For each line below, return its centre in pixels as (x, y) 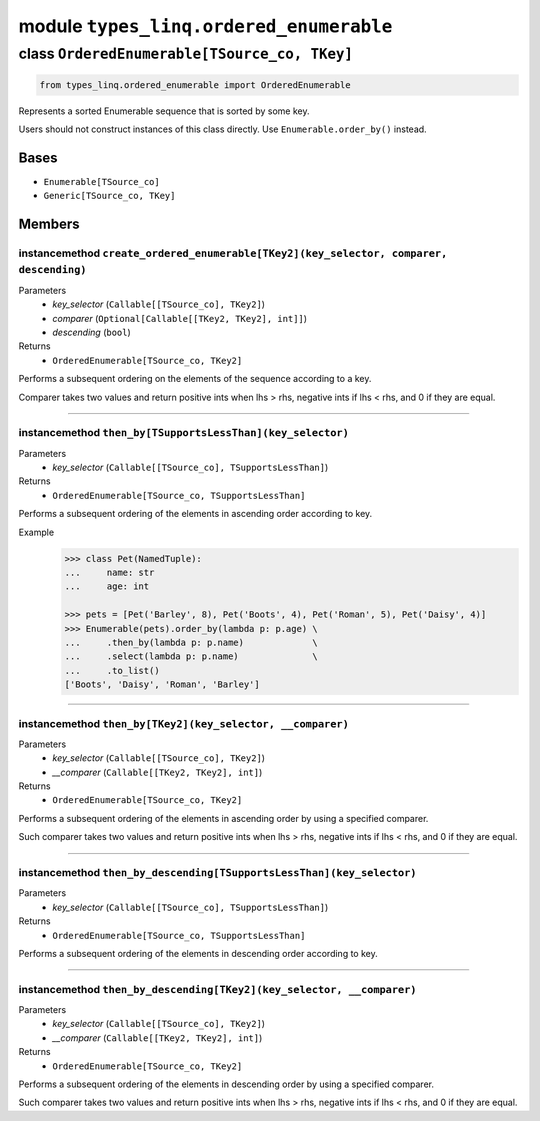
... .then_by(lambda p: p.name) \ (191, 642)
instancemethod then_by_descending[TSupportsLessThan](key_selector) (217, 872)
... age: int (107, 586)
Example (36, 532)
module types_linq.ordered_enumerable (205, 26)
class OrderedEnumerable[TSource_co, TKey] (186, 54)
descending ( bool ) (92, 332)
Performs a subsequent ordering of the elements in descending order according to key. (198, 953)
